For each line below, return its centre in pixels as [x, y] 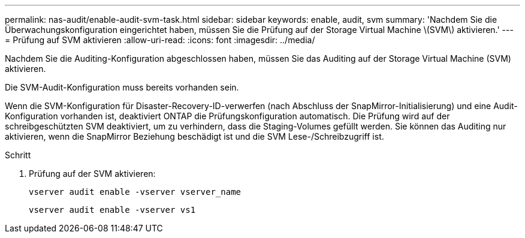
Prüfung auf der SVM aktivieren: [92, 174]
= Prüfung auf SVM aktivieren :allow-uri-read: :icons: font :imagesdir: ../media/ [160, 40]
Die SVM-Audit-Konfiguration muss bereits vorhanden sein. [122, 87]
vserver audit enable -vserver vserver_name [135, 192]
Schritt [18, 155]
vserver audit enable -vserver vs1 [112, 210]
